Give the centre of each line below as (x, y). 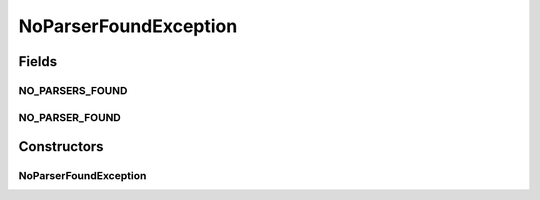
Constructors (61, 146)
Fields (38, 61)
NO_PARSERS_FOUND (73, 90)
